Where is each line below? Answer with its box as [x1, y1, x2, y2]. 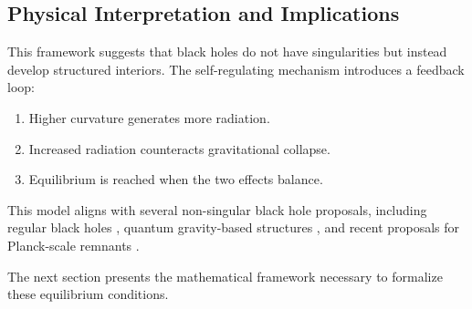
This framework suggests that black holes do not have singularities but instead [7, 42, 447, 61]
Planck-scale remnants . [7, 235, 140, 254]
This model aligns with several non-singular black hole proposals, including [7, 200, 427, 219]
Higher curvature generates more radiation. [28, 108, 270, 127]
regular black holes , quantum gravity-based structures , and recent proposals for [7, 218, 460, 237]
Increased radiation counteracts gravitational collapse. [28, 139, 330, 158]
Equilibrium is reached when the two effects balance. [28, 170, 323, 189]
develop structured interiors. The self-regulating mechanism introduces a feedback [7, 59, 465, 78]
